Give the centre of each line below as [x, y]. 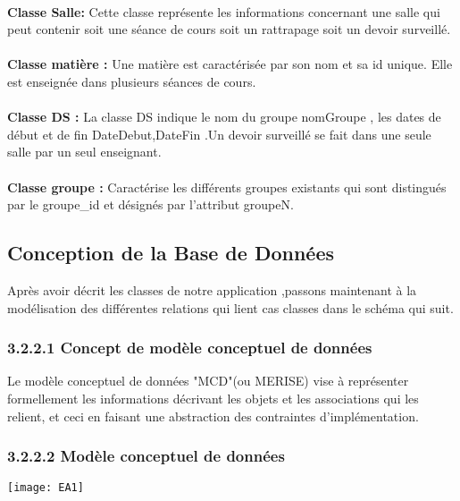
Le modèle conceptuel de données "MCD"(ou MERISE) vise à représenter [208, 381]
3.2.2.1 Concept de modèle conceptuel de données [190, 348]
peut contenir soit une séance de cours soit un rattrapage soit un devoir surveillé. [229, 29]
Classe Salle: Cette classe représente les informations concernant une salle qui [224, 11]
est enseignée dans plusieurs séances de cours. [132, 81]
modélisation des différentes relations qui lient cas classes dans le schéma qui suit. [230, 307]
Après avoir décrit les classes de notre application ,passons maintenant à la [212, 289]
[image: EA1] [46, 488]
